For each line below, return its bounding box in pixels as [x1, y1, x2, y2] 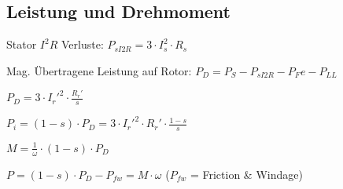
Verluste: [61, 36, 104, 53]
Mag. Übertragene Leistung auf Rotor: [6, 62, 192, 78]
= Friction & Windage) [190, 165, 303, 182]
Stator [6, 36, 37, 53]
